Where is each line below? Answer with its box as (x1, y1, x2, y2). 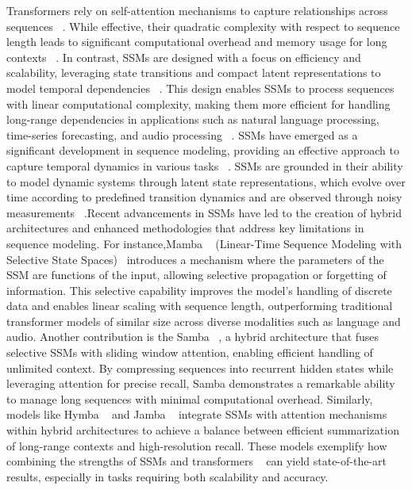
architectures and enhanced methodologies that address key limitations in (6, 220, 364, 236)
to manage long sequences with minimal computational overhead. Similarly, (6, 390, 373, 407)
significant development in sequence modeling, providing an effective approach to (6, 142, 399, 159)
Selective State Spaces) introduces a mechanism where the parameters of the (6, 251, 384, 267)
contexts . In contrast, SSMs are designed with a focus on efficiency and (6, 48, 361, 65)
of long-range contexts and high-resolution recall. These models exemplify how (6, 437, 387, 454)
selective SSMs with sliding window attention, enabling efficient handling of (6, 344, 373, 361)
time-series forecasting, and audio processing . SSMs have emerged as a (6, 126, 358, 143)
